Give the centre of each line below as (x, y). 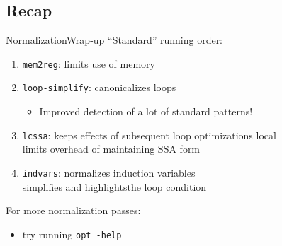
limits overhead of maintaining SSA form (111, 149)
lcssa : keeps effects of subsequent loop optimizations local (149, 135)
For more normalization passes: (73, 210)
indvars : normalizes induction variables (109, 172)
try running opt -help (72, 234)
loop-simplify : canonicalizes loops (99, 87)
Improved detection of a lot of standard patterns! (146, 111)
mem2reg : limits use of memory (89, 63)
